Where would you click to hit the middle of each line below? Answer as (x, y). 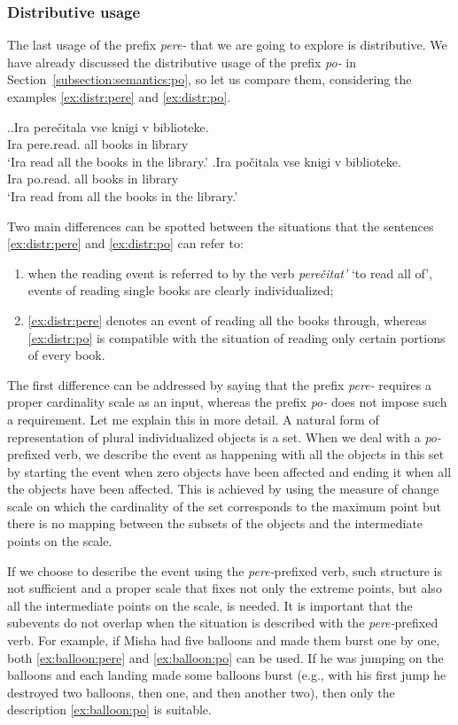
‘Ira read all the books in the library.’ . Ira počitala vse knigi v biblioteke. (204, 161)
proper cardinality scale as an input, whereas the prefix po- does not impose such (227, 402)
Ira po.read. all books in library (93, 179)
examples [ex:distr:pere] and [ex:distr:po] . (119, 97)
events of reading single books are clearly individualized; (181, 290)
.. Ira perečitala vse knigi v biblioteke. (108, 126)
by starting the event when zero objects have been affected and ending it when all (229, 471)
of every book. (66, 355)
